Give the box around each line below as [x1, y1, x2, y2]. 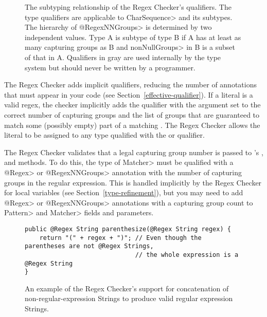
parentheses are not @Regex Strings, [25, 243, 154, 250]
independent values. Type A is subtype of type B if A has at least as [25, 31, 241, 42]
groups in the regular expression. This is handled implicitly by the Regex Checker [4, 177, 262, 188]
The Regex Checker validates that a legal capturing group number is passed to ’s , [4, 146, 263, 157]
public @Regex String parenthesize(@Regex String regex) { [25, 225, 231, 233]
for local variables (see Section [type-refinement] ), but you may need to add [4, 187, 243, 198]
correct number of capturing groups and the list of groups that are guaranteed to [4, 109, 260, 120]
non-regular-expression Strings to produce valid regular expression [25, 293, 233, 304]
